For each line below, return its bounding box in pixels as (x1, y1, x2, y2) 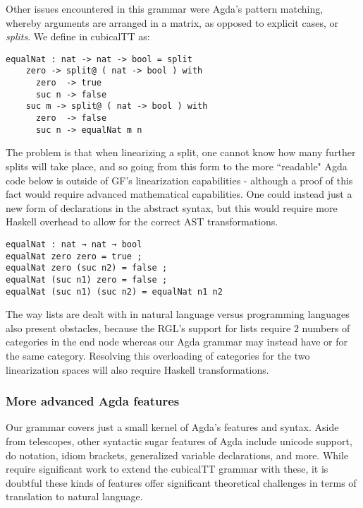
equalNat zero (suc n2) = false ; (6, 263, 168, 273)
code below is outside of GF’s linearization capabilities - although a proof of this (6, 172, 353, 187)
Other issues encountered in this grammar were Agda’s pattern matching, (6, 1, 324, 16)
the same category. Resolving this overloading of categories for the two (6, 348, 310, 362)
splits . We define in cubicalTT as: (6, 29, 150, 44)
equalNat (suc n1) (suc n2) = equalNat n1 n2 (6, 286, 223, 297)
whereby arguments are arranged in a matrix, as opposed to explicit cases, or (6, 15, 338, 30)
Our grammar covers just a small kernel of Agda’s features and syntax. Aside (6, 420, 339, 435)
